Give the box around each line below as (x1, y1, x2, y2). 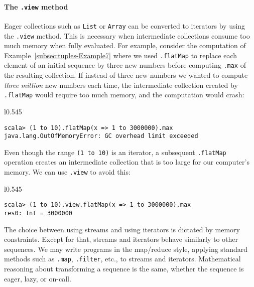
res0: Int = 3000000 (4, 209, 73, 217)
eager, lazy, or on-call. (4, 273, 71, 283)
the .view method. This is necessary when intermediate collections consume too (4, 30, 250, 41)
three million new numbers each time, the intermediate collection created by (4, 79, 238, 90)
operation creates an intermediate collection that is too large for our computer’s (4, 157, 249, 167)
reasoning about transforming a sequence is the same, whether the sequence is (4, 263, 244, 274)
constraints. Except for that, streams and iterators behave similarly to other (4, 234, 238, 244)
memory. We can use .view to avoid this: (4, 167, 131, 177)
